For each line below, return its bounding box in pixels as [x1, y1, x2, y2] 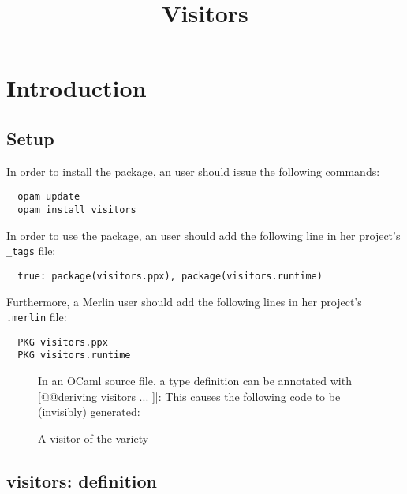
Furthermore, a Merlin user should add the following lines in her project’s [6, 293, 362, 309]
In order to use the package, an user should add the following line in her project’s [6, 226, 401, 243]
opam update [17, 191, 80, 203]
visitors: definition [6, 468, 157, 492]
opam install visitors [17, 204, 136, 216]
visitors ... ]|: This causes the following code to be [100, 387, 341, 404]
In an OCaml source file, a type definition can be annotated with [38, 372, 352, 389]
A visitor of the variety [38, 429, 149, 446]
